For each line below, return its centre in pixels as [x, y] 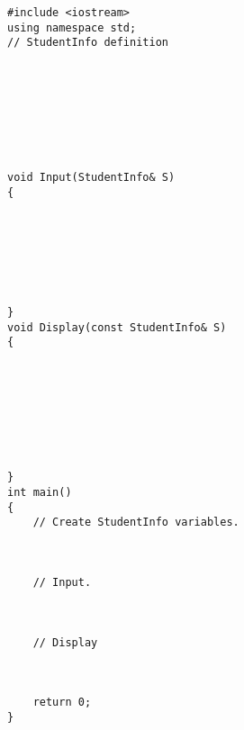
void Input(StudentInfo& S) [91, 178]
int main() [40, 492]
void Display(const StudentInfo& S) [117, 327]
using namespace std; [72, 27]
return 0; [62, 703]
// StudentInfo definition [88, 43]
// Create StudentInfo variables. [136, 523]
